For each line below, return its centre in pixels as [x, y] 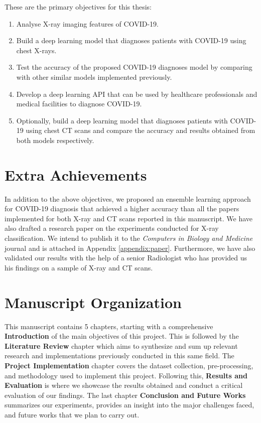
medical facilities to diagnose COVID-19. [79, 104]
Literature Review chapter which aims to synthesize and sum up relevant [121, 345]
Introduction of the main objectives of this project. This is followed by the [122, 336]
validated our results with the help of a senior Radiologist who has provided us [126, 258]
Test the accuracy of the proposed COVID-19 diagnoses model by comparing [134, 67]
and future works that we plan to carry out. [72, 414]
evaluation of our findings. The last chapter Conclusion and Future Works [125, 395]
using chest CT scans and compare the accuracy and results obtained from [141, 130]
